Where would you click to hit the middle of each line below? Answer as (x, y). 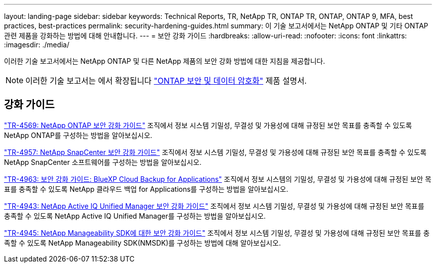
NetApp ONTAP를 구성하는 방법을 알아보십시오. (78, 135)
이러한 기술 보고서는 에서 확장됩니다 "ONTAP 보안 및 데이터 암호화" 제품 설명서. (166, 81)
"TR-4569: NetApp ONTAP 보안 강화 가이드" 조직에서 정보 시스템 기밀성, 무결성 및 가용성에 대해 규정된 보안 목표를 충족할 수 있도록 (208, 125)
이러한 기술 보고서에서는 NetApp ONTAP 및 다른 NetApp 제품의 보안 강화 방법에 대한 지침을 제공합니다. (164, 61)
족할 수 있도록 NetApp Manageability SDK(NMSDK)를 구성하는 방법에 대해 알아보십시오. (143, 243)
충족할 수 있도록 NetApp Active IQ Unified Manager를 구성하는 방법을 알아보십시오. (135, 216)
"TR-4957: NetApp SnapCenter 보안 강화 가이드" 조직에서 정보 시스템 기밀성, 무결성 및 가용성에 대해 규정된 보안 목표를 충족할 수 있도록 (215, 152)
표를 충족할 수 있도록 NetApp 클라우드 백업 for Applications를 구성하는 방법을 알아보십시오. (146, 189)
